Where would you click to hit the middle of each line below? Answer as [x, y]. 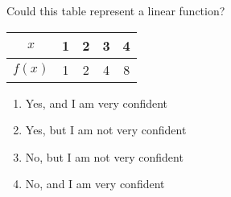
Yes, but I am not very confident [106, 130]
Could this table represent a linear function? [116, 10]
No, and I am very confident [95, 184]
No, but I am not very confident [104, 156]
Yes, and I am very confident [97, 103]
